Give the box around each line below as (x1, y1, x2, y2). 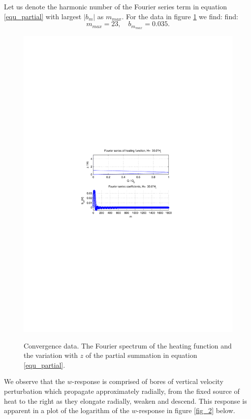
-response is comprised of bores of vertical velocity (72, 376, 223, 386)
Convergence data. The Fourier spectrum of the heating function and (24, 340, 232, 350)
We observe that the (4, 376, 65, 386)
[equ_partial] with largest (4, 11, 82, 21)
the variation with (24, 350, 78, 360)
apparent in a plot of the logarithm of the (4, 405, 129, 416)
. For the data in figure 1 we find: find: (122, 11, 238, 21)
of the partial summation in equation (85, 350, 197, 360)
